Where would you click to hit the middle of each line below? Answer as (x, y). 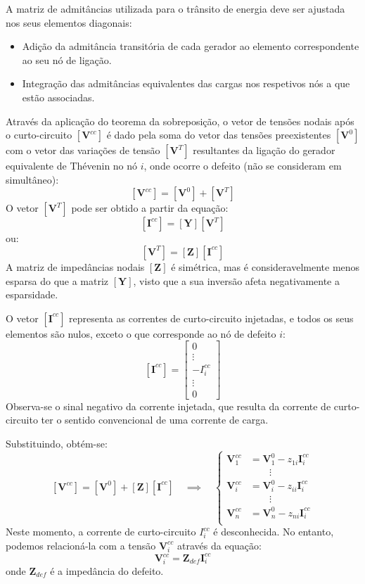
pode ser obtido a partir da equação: (150, 208)
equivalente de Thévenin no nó (72, 166)
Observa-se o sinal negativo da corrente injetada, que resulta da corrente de (168, 406)
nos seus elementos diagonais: (69, 22)
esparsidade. (32, 294)
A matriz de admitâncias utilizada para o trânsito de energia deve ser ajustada (175, 8)
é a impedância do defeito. (107, 570)
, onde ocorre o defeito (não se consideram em (243, 166)
